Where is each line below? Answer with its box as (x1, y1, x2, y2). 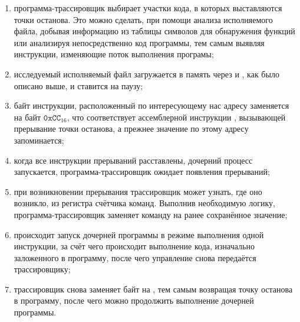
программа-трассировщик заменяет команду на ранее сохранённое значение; (14, 208, 288, 220)
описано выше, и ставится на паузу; (14, 79, 143, 92)
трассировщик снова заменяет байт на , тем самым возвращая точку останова (14, 282, 293, 295)
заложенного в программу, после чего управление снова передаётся (14, 251, 256, 264)
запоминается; (14, 134, 64, 146)
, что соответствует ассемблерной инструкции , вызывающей (67, 110, 286, 123)
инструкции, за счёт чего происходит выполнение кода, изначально (14, 240, 255, 252)
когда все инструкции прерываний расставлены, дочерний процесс (14, 154, 253, 166)
